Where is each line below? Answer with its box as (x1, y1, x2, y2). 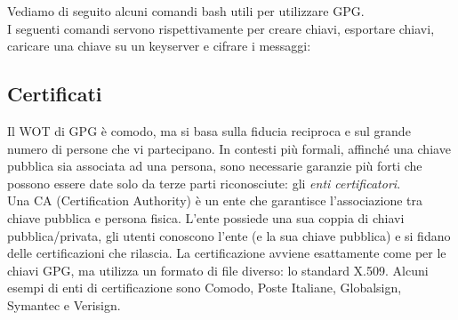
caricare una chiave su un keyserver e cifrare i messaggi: (7, 36, 311, 55)
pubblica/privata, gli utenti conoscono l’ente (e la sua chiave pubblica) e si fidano (7, 226, 451, 244)
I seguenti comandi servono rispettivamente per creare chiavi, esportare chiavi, (7, 19, 435, 37)
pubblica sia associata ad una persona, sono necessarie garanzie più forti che (7, 156, 422, 175)
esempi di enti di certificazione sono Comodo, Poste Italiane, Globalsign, (7, 278, 402, 297)
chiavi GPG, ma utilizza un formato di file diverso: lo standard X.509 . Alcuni (7, 260, 429, 279)
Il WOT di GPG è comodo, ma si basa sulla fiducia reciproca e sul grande (7, 121, 411, 140)
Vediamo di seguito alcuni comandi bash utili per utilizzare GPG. (7, 2, 365, 20)
